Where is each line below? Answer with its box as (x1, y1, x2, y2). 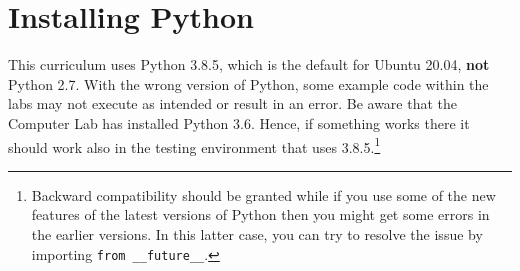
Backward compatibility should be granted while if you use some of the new (31, 184, 496, 205)
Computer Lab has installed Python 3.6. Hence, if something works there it (8, 112, 470, 133)
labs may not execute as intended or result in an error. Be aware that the (8, 93, 458, 114)
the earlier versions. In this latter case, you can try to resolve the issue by (31, 223, 483, 244)
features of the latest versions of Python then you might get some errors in (31, 204, 490, 225)
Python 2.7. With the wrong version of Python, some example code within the (8, 73, 489, 94)
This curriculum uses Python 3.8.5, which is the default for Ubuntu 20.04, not (8, 54, 490, 75)
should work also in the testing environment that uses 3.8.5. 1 (8, 133, 381, 157)
